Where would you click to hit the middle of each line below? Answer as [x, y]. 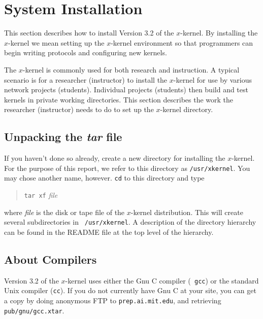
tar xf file [41, 194]
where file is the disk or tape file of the [64, 212]
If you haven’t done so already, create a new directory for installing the [115, 158]
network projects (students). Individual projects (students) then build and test [126, 90]
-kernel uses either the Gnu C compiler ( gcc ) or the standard [162, 280]
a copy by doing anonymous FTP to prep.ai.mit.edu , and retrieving [113, 300]
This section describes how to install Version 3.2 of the [89, 33]
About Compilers [51, 259]
